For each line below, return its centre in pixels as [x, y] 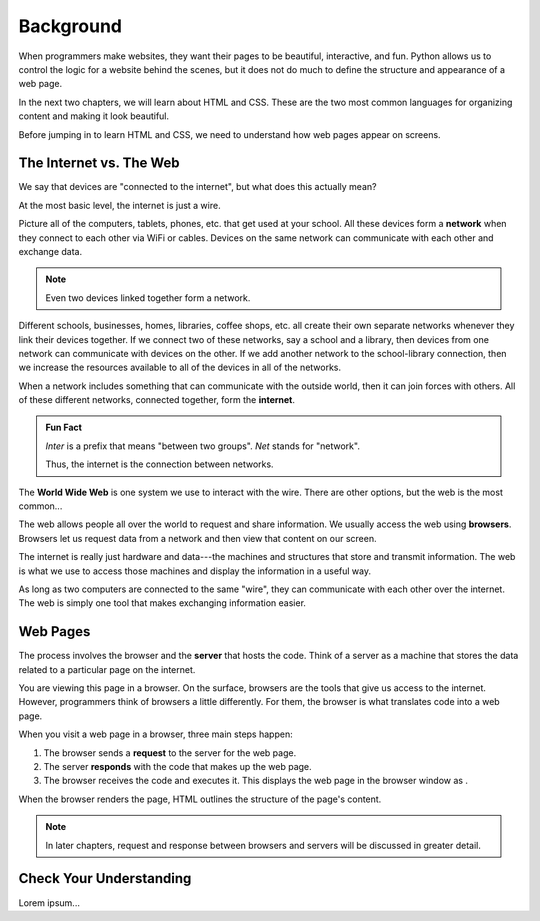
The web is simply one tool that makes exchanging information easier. [162, 603]
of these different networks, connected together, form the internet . [156, 400]
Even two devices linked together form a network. [148, 297]
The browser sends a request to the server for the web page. [170, 752]
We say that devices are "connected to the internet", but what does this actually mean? [197, 187]
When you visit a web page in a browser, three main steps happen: [156, 734]
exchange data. [50, 251]
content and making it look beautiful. [94, 116]
